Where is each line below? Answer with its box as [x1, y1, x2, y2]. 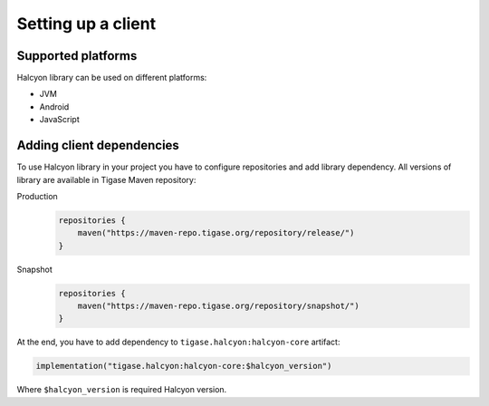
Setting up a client [16, 14, 157, 34]
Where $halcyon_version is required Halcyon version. [16, 384, 227, 395]
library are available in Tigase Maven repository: [16, 174, 197, 185]
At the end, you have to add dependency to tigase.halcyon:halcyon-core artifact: [16, 336, 340, 348]
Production [16, 190, 58, 201]
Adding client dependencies [16, 138, 180, 153]
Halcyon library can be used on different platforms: [16, 72, 207, 83]
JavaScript [39, 114, 81, 125]
